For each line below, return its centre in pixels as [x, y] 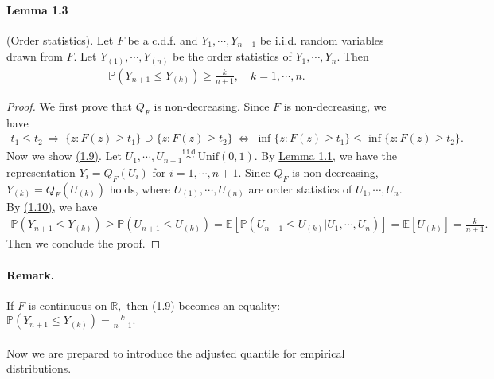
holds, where [140, 188]
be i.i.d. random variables [322, 39]
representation [41, 172]
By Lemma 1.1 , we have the [329, 156]
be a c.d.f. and [163, 39]
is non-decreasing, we [335, 105]
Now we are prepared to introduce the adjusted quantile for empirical [176, 352]
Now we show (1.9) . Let [64, 156]
